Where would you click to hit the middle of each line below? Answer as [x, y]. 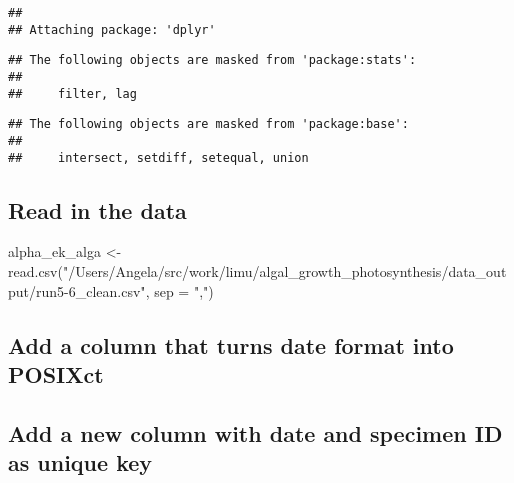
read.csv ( [35, 271]
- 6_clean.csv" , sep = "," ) [139, 290]
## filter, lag [72, 93]
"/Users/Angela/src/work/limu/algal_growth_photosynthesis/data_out [284, 271]
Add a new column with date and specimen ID [255, 432]
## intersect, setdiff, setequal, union [158, 157]
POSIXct [56, 374]
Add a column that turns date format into [231, 344]
